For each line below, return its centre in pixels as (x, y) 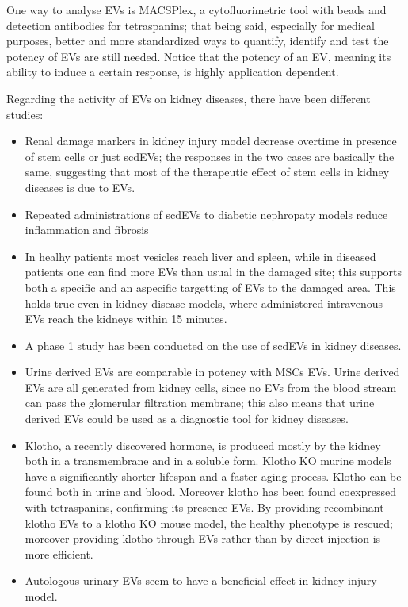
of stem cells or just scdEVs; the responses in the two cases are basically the (210, 156)
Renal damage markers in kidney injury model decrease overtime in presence (211, 141)
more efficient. (59, 553)
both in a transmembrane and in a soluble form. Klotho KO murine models (208, 461)
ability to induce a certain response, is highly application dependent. (173, 72)
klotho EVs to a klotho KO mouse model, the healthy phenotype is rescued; (209, 522)
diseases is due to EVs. (80, 187)
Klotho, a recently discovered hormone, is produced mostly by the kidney (203, 445)
